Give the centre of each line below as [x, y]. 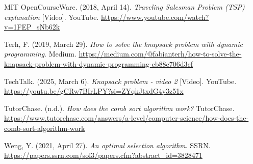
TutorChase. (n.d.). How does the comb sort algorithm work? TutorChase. [119, 108]
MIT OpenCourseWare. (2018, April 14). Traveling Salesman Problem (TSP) [124, 7]
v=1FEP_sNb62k [32, 27]
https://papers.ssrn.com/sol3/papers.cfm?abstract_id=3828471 [103, 155]
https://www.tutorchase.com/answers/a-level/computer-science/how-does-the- [127, 118]
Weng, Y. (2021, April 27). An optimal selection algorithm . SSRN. [107, 145]
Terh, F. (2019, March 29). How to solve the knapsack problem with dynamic [123, 44]
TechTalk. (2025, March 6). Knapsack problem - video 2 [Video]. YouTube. [120, 81]
